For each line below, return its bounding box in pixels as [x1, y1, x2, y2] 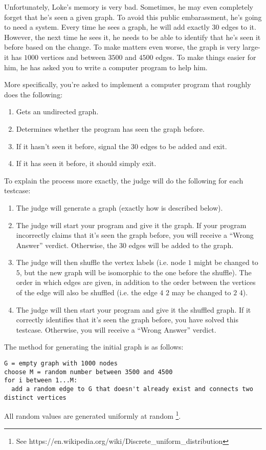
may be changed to [171, 287, 231, 298]
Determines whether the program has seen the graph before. [16, 123, 205, 134]
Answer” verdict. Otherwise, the [16, 239, 117, 250]
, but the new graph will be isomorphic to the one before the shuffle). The [19, 267, 252, 277]
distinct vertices [4, 394, 66, 401]
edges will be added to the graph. [128, 239, 234, 250]
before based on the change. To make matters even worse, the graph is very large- [4, 42, 260, 52]
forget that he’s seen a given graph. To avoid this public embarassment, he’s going [4, 11, 262, 22]
